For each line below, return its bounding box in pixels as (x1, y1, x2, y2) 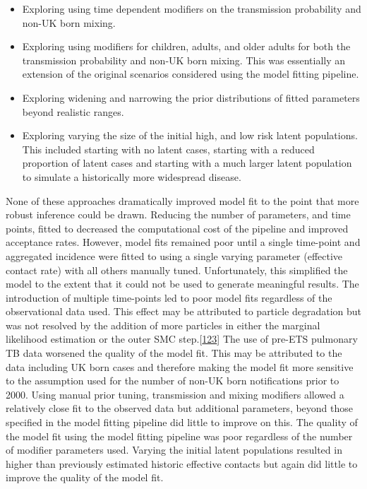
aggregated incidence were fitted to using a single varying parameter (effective (6, 248, 343, 263)
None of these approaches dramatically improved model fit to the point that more (6, 193, 359, 208)
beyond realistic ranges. (22, 104, 124, 119)
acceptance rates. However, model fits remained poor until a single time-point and (6, 235, 361, 249)
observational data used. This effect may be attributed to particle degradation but (6, 304, 362, 319)
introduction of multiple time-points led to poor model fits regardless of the (6, 290, 332, 305)
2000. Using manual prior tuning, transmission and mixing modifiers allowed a (6, 387, 344, 401)
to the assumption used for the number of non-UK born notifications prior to (6, 373, 339, 388)
